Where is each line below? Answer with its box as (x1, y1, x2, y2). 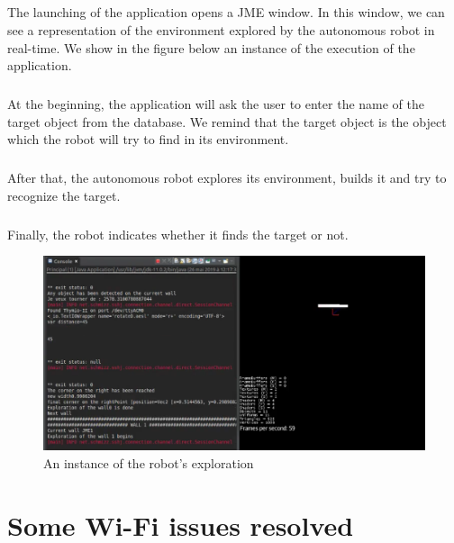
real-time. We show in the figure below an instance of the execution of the (7, 38, 415, 57)
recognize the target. (7, 186, 121, 204)
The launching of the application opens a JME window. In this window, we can (7, 3, 445, 22)
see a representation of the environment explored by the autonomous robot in (7, 20, 435, 39)
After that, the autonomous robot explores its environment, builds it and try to (7, 168, 447, 187)
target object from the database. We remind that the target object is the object (7, 112, 447, 131)
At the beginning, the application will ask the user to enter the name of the (7, 95, 425, 113)
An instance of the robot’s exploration (43, 453, 254, 472)
